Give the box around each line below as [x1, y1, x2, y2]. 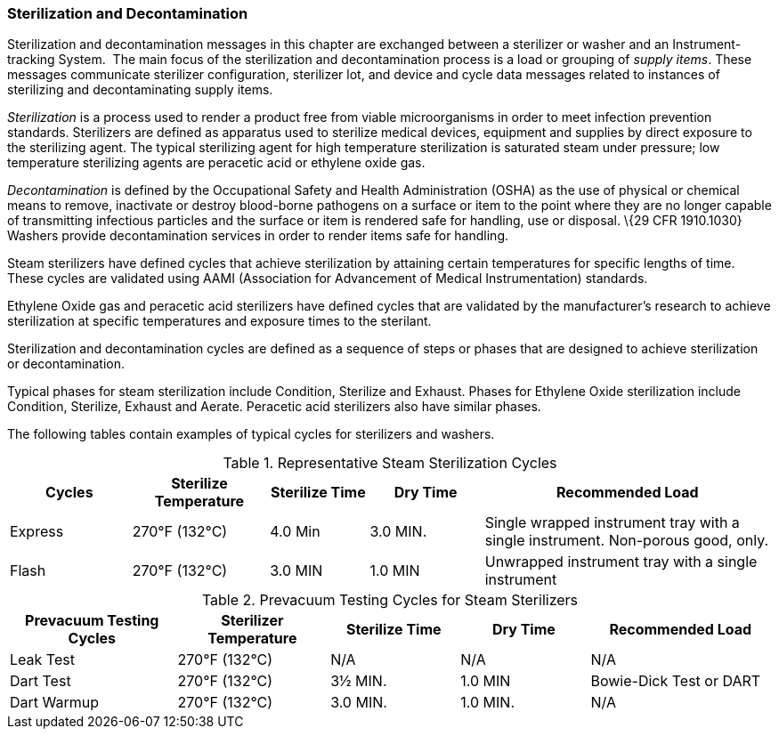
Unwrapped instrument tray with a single [484, 553, 758, 571]
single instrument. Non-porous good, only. [484, 531, 769, 550]
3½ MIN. [330, 672, 387, 691]
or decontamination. [7, 356, 125, 372]
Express [10, 522, 64, 541]
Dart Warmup [10, 693, 100, 712]
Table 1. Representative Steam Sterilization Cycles [223, 454, 557, 473]
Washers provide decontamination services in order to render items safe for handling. [7, 228, 508, 244]
